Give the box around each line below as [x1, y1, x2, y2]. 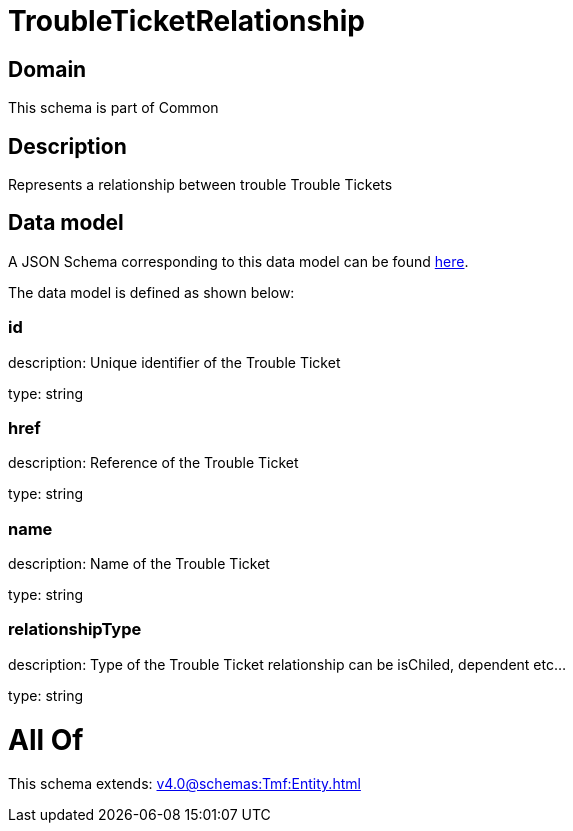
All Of [8, 722, 84, 757]
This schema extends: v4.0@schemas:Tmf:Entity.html [8, 775, 361, 793]
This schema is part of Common [8, 99, 219, 117]
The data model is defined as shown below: [8, 283, 295, 301]
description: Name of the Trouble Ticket [8, 555, 270, 573]
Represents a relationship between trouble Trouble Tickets [8, 176, 393, 194]
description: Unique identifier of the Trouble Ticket [8, 353, 341, 371]
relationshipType [8, 619, 142, 640]
